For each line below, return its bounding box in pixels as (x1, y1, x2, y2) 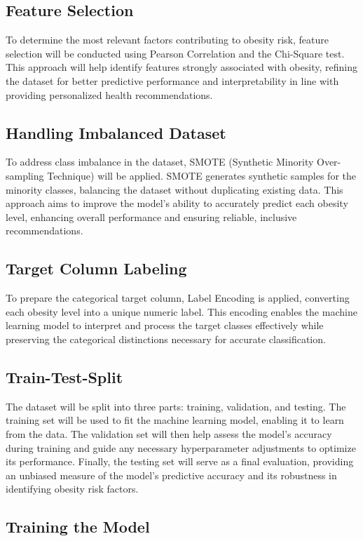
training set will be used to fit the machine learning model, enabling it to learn (6, 413, 344, 427)
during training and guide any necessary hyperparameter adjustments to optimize (6, 440, 356, 455)
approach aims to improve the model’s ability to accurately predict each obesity (6, 196, 348, 211)
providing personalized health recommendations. (6, 87, 213, 102)
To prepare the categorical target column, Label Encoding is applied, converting (6, 290, 350, 305)
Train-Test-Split (6, 366, 123, 387)
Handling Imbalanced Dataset (6, 121, 226, 143)
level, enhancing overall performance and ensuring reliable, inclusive (6, 209, 297, 224)
